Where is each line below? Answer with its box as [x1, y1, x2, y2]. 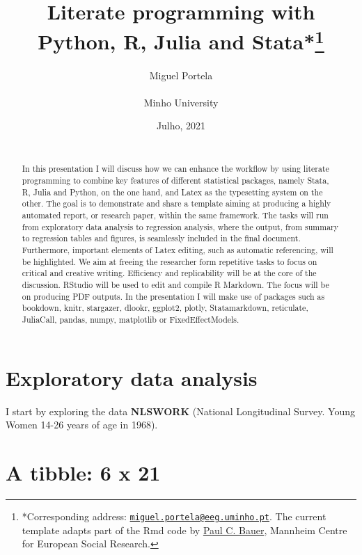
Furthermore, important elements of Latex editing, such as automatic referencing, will [22, 244, 333, 255]
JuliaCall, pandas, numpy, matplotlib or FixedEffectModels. [22, 313, 239, 325]
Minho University [143, 95, 219, 109]
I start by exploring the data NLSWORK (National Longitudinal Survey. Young [6, 403, 355, 418]
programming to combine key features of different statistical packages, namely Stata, [22, 175, 329, 186]
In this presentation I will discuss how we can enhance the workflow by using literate [22, 163, 329, 175]
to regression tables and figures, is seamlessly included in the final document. [22, 232, 301, 244]
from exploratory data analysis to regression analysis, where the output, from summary [22, 220, 339, 232]
